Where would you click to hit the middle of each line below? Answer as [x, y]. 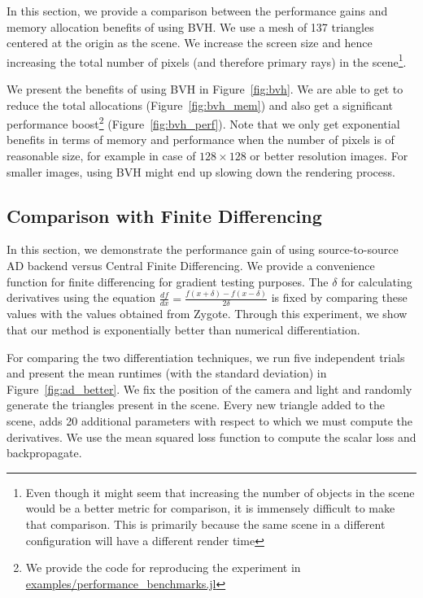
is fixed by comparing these [339, 297]
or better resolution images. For [329, 156]
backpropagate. [44, 453]
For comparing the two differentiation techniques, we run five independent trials [206, 357]
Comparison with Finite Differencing [164, 215]
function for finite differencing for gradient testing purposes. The [168, 281]
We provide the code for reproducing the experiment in [163, 567]
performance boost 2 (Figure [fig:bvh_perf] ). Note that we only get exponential [203, 122]
